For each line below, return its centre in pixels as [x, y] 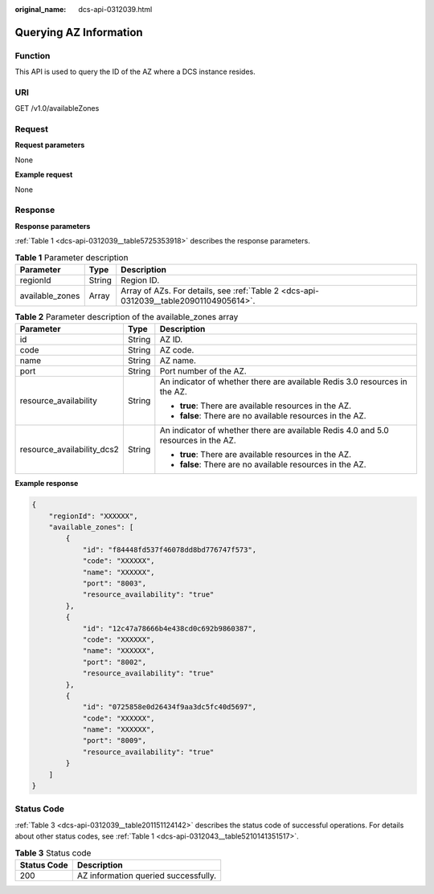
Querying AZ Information [79, 32]
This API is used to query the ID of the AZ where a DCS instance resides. [135, 71]
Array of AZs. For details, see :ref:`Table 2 [200, 291]
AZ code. [177, 350]
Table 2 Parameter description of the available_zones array [127, 317]
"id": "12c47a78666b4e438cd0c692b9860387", [170, 628]
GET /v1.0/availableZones [57, 108]
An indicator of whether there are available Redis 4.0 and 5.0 [274, 431]
